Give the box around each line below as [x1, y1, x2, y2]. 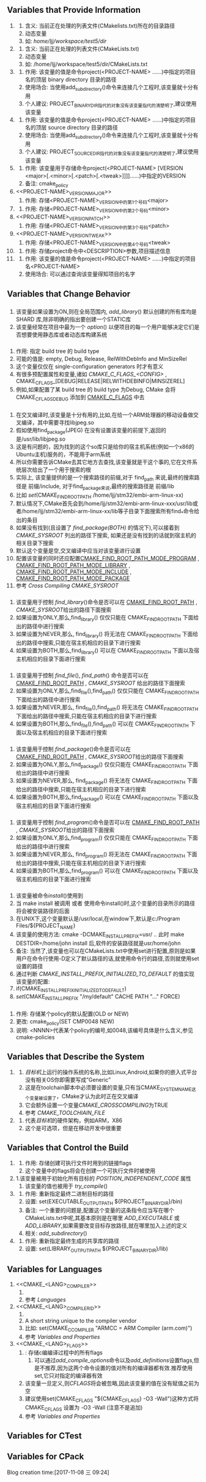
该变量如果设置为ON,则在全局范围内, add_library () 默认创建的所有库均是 [15, 308, 197, 315]
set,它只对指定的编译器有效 [34, 1372, 103, 1379]
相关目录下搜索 [15, 540, 54, 547]
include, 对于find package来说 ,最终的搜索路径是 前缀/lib [40, 482, 175, 491]
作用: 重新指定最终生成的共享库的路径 [24, 1237, 120, 1245]
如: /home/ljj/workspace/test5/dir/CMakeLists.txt [24, 60, 148, 68]
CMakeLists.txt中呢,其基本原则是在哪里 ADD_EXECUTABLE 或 [24, 1214, 180, 1222]
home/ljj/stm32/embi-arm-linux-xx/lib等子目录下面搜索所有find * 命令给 [23, 508, 200, 516]
